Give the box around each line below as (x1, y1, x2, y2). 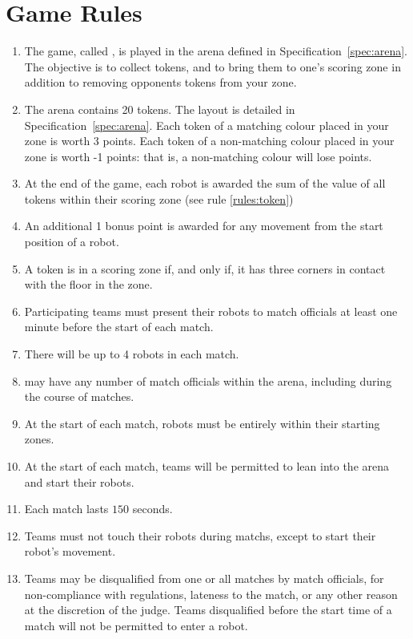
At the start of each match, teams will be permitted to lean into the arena (24, 458, 390, 474)
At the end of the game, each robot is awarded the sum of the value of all (24, 175, 386, 192)
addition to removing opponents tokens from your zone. (24, 74, 297, 91)
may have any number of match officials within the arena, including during (24, 372, 392, 389)
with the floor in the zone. (24, 276, 153, 293)
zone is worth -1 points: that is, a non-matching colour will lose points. (24, 148, 372, 164)
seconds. (132, 500, 173, 517)
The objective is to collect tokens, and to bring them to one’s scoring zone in (24, 58, 401, 75)
